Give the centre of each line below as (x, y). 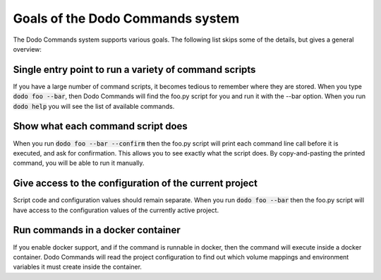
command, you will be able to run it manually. (79, 163)
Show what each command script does (101, 126)
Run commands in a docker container (97, 230)
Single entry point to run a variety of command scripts (134, 70)
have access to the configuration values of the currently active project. (116, 210)
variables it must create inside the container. (78, 267)
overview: (28, 49)
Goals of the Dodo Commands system (126, 18)
